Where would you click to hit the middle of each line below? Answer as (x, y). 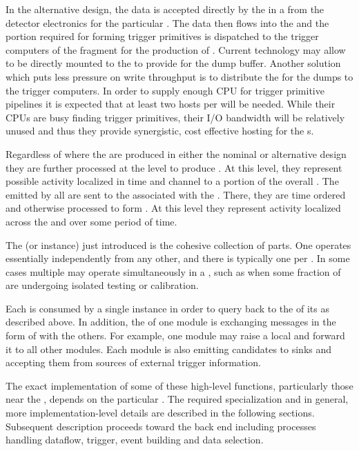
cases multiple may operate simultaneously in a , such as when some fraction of (173, 271)
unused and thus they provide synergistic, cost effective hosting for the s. (160, 131)
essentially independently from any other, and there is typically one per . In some (178, 258)
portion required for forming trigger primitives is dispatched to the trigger (162, 36)
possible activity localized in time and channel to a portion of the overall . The (172, 181)
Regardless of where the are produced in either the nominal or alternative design (176, 153)
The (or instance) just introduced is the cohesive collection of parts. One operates (178, 244)
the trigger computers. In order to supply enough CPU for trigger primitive (165, 90)
